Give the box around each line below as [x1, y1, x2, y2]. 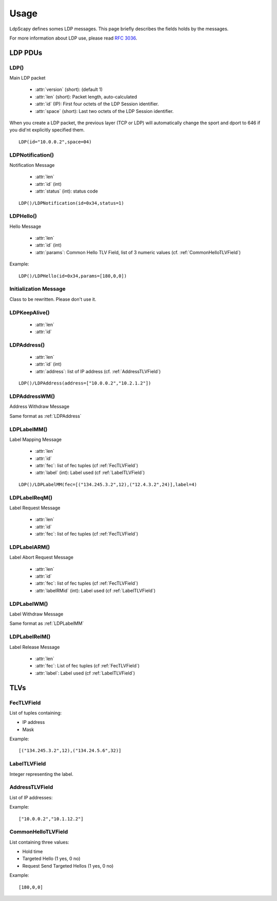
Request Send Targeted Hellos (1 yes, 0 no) [22, 862, 114, 869]
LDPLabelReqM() [9, 494, 53, 501]
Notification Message [9, 162, 55, 168]
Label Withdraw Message [9, 611, 64, 617]
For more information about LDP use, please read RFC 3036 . [9, 35, 137, 41]
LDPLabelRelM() [9, 633, 51, 640]
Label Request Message [9, 505, 61, 511]
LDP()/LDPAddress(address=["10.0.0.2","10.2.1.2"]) [18, 380, 151, 386]
